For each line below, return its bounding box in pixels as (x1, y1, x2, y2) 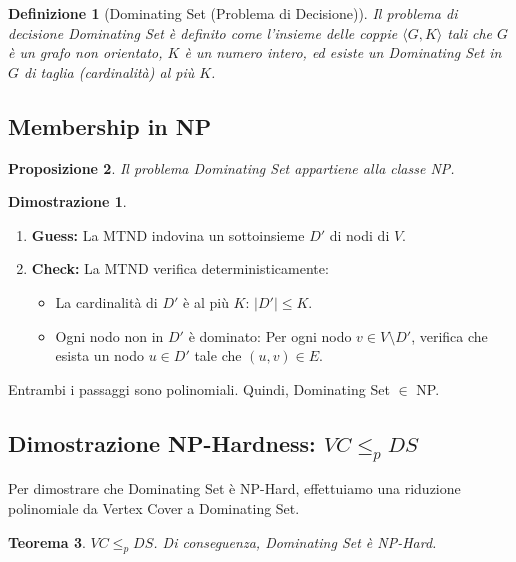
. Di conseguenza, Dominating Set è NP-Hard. (153, 531, 437, 552)
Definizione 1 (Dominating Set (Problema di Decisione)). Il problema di (8, 3, 458, 23)
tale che (194, 345, 242, 366)
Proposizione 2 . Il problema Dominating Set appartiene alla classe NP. (8, 157, 455, 178)
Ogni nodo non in (55, 325, 164, 346)
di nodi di (329, 224, 390, 245)
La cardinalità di (55, 291, 158, 312)
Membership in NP (8, 110, 212, 141)
